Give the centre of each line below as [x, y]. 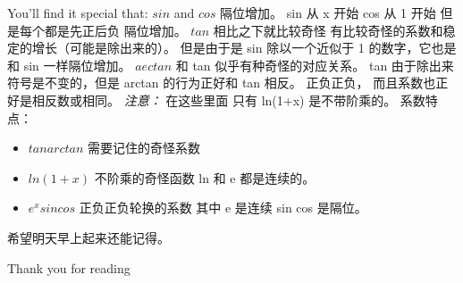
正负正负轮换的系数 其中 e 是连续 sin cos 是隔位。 [223, 208]
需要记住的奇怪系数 [144, 148]
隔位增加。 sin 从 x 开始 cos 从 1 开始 [328, 12]
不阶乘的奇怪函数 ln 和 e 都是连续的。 [205, 177]
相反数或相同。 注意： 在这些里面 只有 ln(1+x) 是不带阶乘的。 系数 [228, 100]
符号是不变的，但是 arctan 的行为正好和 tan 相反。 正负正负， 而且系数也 [222, 83]
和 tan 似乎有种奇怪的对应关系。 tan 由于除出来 [315, 65]
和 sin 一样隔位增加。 [69, 65]
